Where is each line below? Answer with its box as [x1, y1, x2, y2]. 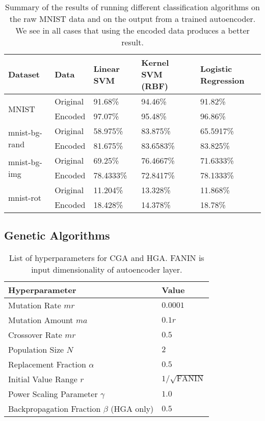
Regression [200, 74, 245, 86]
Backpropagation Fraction [8, 403, 101, 415]
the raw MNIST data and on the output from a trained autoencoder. [9, 13, 256, 24]
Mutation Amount [8, 314, 73, 326]
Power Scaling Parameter [8, 388, 98, 400]
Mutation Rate [8, 299, 61, 311]
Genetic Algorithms [4, 227, 110, 243]
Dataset [8, 68, 40, 80]
